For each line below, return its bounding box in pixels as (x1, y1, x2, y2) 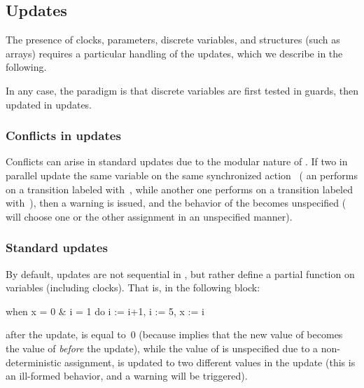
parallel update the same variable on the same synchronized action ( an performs (6, 167, 358, 182)
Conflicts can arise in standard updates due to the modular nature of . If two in (6, 154, 348, 169)
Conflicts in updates (6, 127, 121, 144)
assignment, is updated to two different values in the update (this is (64, 354, 356, 369)
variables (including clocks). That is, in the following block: (6, 280, 260, 295)
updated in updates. (6, 97, 92, 111)
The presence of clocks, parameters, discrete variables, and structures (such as (6, 32, 340, 47)
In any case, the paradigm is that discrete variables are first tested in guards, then (6, 83, 358, 97)
